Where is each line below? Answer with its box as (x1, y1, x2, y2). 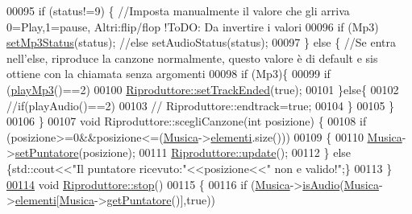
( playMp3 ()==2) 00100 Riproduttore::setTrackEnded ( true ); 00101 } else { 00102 (6, 80, 399, 97)
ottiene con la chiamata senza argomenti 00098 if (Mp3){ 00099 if (6, 65, 331, 82)
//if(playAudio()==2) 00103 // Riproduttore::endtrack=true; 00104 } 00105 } (6, 97, 395, 113)
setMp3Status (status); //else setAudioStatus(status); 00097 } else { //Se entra (6, 34, 397, 51)
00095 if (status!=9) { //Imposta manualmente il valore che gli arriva (6, 2, 350, 19)
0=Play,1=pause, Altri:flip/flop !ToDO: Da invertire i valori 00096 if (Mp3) (6, 18, 379, 35)
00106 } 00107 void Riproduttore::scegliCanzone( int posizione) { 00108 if (6, 113, 367, 130)
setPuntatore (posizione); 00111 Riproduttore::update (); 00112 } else (15, 144, 352, 161)
